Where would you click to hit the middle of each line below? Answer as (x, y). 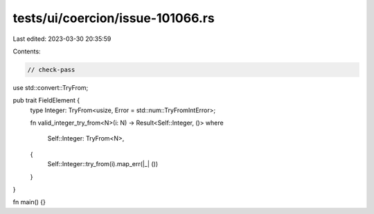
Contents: (27, 51)
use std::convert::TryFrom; (51, 87)
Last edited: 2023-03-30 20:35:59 (62, 39)
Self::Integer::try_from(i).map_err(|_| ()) (103, 164)
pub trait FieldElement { (46, 100)
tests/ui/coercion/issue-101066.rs (114, 18)
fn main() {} (29, 202)
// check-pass (51, 70)
